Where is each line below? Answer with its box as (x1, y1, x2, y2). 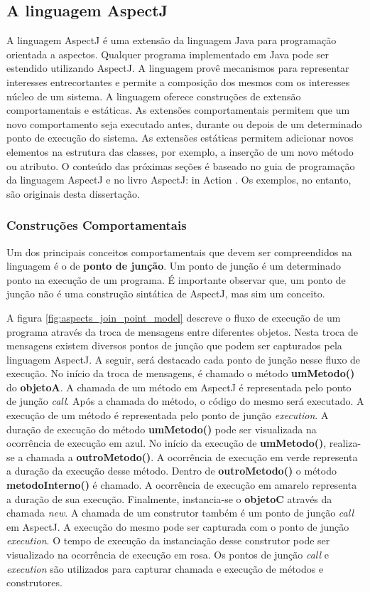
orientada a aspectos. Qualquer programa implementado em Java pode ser (6, 46, 330, 61)
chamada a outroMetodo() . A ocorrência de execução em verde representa (26, 449, 358, 464)
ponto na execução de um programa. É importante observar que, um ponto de (6, 272, 346, 287)
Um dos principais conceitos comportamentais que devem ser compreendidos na (6, 244, 352, 259)
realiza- (329, 435, 361, 450)
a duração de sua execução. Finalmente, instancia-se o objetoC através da (6, 491, 332, 506)
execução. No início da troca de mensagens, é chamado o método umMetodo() (6, 366, 355, 381)
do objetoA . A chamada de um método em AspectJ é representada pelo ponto (6, 379, 352, 394)
